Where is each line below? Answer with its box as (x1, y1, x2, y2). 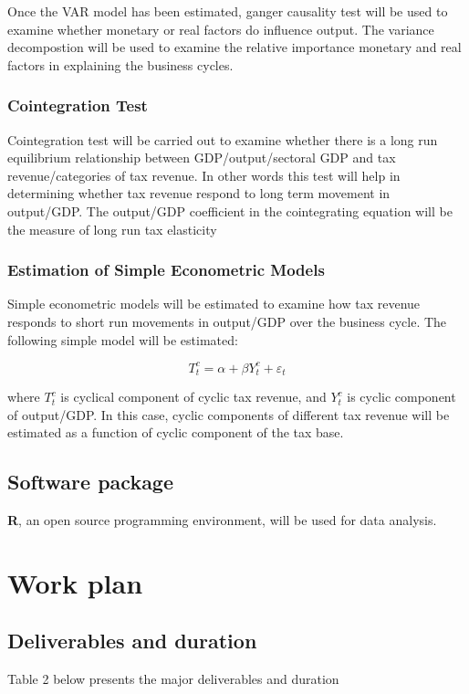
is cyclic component (347, 387, 456, 406)
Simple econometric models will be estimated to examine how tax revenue (7, 294, 421, 313)
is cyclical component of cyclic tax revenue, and (60, 387, 327, 406)
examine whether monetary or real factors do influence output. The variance (7, 19, 434, 38)
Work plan (7, 563, 143, 601)
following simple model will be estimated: (7, 330, 238, 349)
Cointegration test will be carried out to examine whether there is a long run (7, 130, 438, 149)
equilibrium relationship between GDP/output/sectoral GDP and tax (7, 148, 396, 167)
